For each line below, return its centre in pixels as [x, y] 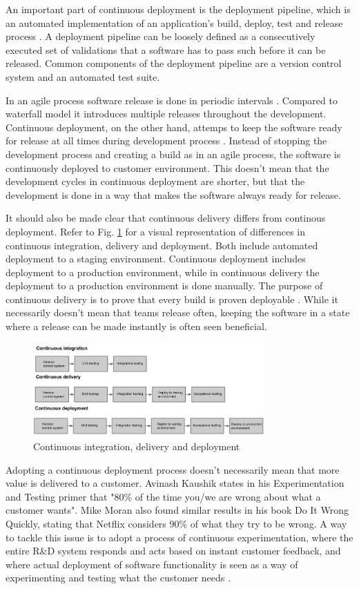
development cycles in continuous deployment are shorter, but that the [155, 181]
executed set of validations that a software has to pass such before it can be [166, 49]
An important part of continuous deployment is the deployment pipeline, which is [178, 9]
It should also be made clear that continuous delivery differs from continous [166, 218]
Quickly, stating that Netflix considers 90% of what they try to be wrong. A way [176, 523]
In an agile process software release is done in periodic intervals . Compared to [172, 100]
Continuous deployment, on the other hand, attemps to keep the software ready [174, 127]
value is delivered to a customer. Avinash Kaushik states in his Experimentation [175, 483]
